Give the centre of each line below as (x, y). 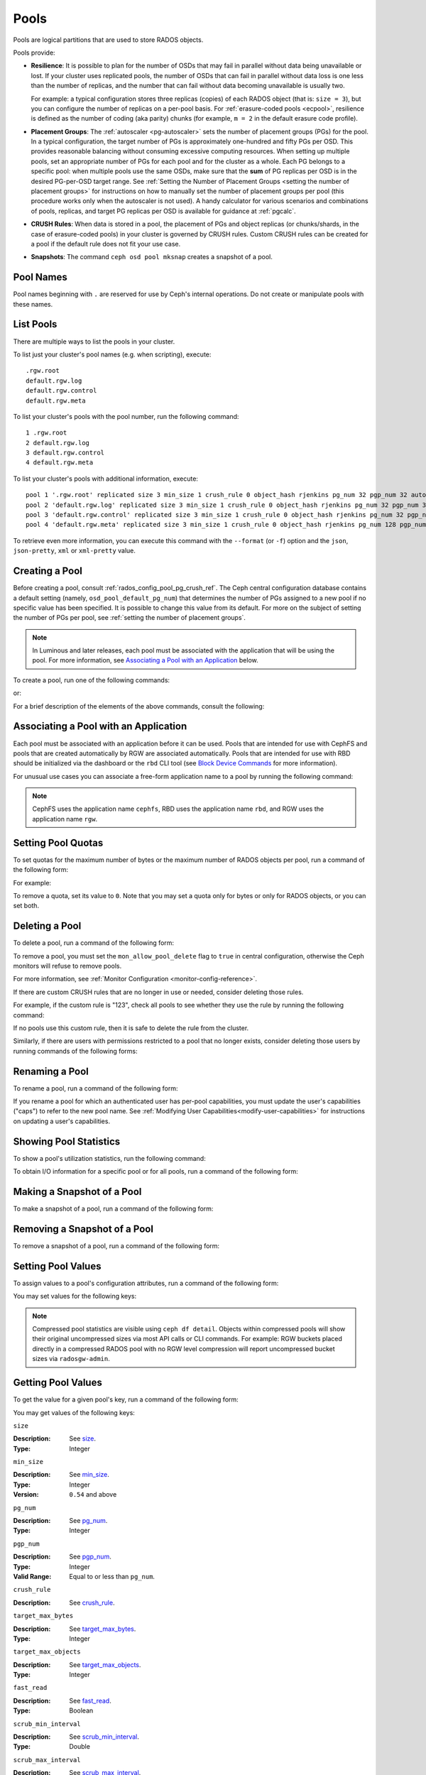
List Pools (35, 324)
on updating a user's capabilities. (61, 1121)
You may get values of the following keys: (74, 1412)
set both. (26, 906)
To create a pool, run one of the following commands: (92, 680)
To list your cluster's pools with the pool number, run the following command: (126, 416)
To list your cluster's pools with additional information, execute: (106, 479)
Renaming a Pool (51, 1071)
